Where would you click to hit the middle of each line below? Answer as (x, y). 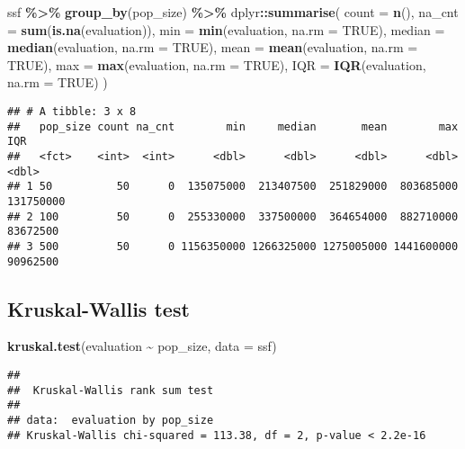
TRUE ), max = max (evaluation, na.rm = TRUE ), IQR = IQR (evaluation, (217, 64)
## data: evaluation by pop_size (111, 420)
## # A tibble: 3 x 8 (72, 111)
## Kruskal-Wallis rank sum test (111, 390)
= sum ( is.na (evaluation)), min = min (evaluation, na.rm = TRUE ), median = (226, 29)
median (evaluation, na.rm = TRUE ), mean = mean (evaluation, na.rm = (213, 47)
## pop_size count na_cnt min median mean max (233, 126)
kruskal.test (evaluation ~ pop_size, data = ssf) (142, 346)
